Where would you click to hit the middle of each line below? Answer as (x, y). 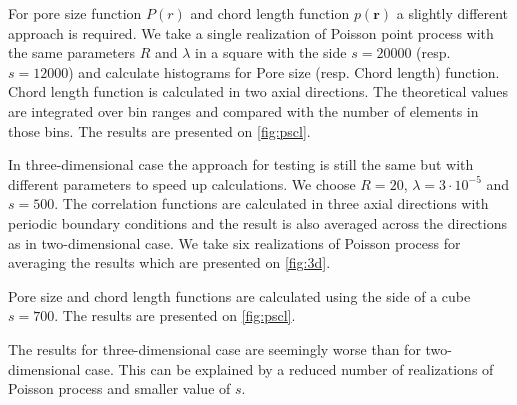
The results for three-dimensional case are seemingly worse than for (214, 348)
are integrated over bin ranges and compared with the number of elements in (243, 110)
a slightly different (452, 13)
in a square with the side (271, 52)
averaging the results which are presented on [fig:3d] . (169, 262)
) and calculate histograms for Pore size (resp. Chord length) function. (284, 71)
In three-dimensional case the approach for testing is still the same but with (241, 164)
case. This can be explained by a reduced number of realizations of (289, 368)
